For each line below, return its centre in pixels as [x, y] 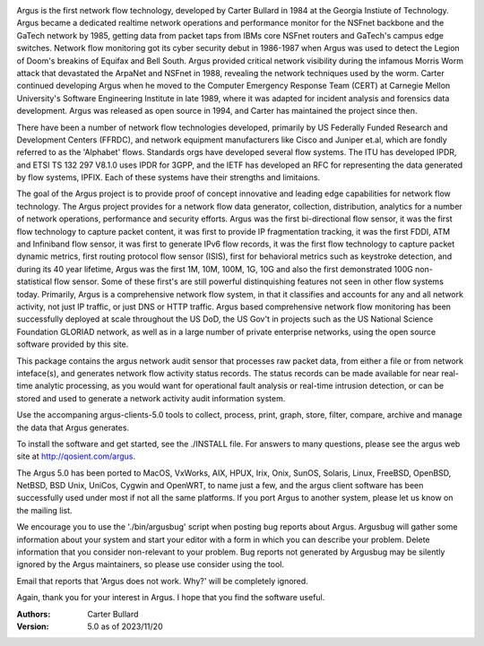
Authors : [34, 614]
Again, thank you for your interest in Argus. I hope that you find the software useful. [171, 598]
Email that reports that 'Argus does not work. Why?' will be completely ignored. [162, 581]
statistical [35, 281]
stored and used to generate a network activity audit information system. [151, 398]
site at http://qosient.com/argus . [76, 456]
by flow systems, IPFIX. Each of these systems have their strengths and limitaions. [169, 177]
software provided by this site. [73, 344]
